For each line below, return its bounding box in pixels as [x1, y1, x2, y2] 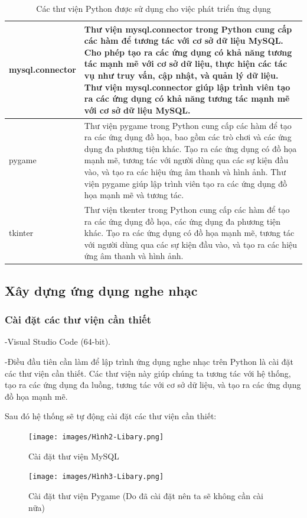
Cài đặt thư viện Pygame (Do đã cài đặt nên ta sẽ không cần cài [28, 489, 263, 501]
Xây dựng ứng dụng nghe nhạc [5, 281, 198, 299]
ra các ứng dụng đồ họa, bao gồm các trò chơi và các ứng [84, 131, 292, 143]
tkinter [9, 226, 34, 239]
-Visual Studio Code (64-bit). [5, 335, 110, 348]
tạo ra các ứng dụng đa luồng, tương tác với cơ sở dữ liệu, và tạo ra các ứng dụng [5, 378, 301, 391]
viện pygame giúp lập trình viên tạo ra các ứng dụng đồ [84, 177, 287, 189]
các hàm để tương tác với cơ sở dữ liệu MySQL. [84, 34, 283, 47]
